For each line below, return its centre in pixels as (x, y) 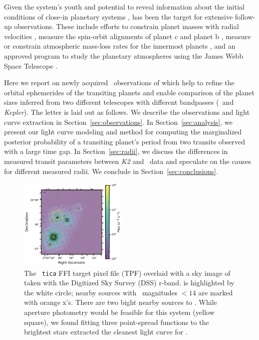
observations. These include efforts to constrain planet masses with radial (126, 26)
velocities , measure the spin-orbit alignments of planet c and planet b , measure (127, 36)
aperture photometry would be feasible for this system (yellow (119, 312)
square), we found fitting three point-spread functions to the (117, 322)
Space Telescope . (31, 65)
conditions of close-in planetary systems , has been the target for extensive (118, 16)
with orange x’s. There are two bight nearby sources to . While (121, 302)
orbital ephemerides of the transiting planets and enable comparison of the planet (129, 92)
